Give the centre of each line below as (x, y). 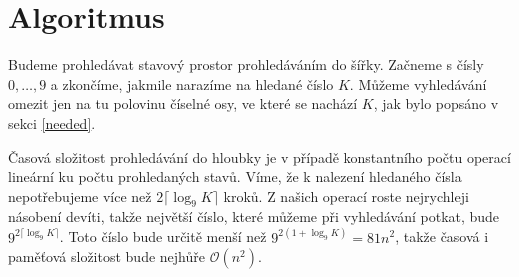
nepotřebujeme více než (80, 195)
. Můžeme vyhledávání (418, 83)
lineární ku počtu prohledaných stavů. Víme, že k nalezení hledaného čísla (235, 176)
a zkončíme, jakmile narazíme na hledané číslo (192, 83)
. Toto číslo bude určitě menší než (163, 236)
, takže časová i (442, 236)
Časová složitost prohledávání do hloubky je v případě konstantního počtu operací (259, 156)
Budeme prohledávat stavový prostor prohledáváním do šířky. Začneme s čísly (246, 64)
